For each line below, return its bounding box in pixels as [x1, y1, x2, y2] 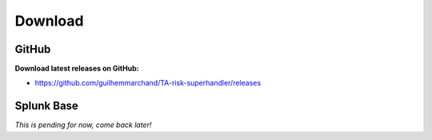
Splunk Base [14, 99, 79, 113]
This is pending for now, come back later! [14, 120, 152, 130]
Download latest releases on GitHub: [14, 64, 139, 74]
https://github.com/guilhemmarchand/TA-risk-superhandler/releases [34, 78, 262, 88]
